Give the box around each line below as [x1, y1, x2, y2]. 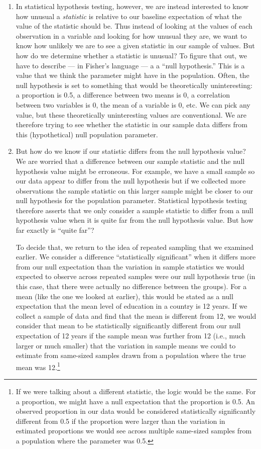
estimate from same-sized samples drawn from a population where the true [16, 350, 246, 361]
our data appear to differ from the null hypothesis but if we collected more [16, 175, 246, 186]
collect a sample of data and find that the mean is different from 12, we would [16, 310, 256, 321]
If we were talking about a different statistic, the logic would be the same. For [16, 386, 256, 397]
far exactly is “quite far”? [16, 225, 94, 235]
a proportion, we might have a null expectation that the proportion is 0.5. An [16, 396, 255, 406]
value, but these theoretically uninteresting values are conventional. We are [16, 109, 247, 120]
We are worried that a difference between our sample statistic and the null [16, 155, 245, 166]
